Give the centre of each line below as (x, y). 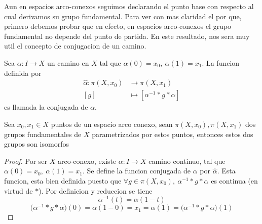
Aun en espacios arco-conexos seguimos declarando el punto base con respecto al (129, 6)
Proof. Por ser (26, 161)
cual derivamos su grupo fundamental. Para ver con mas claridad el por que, (123, 16)
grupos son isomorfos (36, 144)
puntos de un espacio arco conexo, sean (112, 124)
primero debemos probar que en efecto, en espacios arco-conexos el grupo (118, 26)
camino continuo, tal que (187, 161)
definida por (23, 73)
